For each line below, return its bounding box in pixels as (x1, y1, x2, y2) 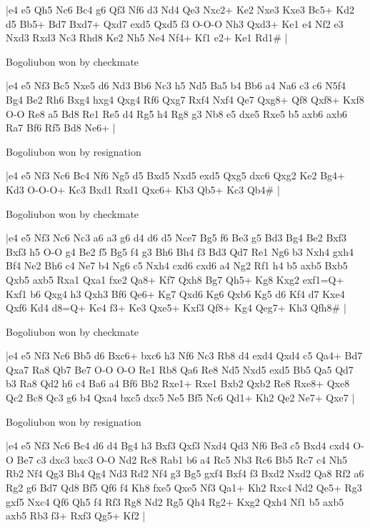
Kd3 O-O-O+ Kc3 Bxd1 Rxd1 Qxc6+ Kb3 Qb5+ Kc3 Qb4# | (6, 181, 280, 196)
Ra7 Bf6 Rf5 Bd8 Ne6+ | (6, 120, 116, 135)
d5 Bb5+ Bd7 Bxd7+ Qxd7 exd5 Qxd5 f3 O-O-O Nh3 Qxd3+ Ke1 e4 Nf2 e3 (6, 16, 344, 31)
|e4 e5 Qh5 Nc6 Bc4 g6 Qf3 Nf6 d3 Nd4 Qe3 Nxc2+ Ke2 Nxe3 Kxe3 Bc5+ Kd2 (6, 2, 354, 16)
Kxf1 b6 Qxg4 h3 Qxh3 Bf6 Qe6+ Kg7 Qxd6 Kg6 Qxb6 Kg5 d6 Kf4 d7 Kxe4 (6, 286, 345, 301)
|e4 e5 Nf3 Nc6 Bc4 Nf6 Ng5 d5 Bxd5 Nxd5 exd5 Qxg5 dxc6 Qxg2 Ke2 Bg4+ (6, 168, 345, 183)
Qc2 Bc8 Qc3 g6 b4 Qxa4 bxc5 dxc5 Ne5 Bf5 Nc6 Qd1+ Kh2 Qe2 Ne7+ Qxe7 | (6, 390, 355, 405)
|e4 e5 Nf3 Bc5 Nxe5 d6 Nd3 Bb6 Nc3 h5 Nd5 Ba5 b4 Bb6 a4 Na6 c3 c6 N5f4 (6, 78, 346, 93)
